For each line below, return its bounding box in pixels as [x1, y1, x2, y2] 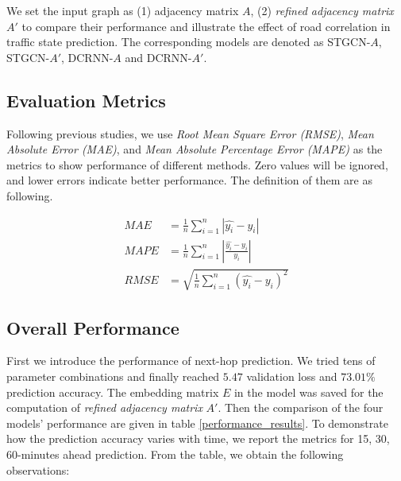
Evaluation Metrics [6, 87, 166, 112]
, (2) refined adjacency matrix [250, 2, 394, 18]
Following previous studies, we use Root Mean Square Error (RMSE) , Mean [6, 125, 374, 142]
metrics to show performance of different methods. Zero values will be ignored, [6, 156, 388, 173]
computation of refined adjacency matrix [6, 399, 202, 416]
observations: [6, 461, 70, 478]
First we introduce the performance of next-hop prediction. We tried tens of [6, 352, 376, 369]
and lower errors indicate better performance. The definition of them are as [6, 172, 372, 188]
